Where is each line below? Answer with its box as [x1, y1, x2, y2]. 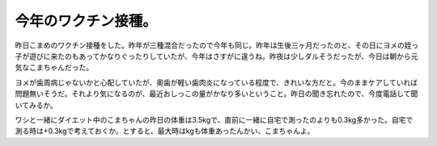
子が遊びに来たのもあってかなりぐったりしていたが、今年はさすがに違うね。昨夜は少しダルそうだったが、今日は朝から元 [15, 51, 418, 60]
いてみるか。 [15, 100, 58, 110]
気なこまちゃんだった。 [15, 63, 93, 73]
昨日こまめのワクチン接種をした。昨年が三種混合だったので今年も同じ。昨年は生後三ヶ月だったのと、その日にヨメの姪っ [15, 40, 419, 50]
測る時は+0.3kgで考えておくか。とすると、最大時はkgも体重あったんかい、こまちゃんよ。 [15, 126, 315, 136]
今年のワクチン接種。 [15, 12, 158, 30]
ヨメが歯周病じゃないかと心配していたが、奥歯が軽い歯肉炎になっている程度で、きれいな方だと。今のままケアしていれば [15, 77, 418, 87]
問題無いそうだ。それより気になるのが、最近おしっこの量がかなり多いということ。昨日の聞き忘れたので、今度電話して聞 [15, 89, 418, 98]
